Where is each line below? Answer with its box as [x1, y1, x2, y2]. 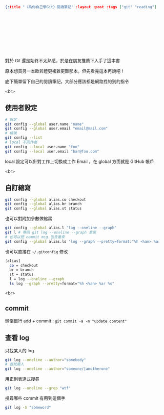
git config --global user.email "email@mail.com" [5, 126, 108, 131]
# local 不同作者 [5, 140, 38, 145]
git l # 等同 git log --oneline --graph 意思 [5, 230, 97, 235]
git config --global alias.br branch [5, 202, 82, 207]
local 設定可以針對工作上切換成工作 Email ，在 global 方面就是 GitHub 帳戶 [5, 158, 155, 164]
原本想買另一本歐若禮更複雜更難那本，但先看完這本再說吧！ [5, 68, 125, 74]
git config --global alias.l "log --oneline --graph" [5, 226, 117, 231]
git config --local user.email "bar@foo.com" [5, 149, 99, 154]
